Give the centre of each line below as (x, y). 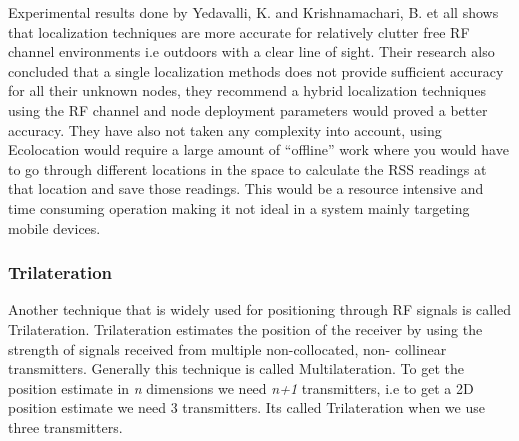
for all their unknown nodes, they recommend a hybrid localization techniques (247, 90)
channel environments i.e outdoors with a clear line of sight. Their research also (251, 51)
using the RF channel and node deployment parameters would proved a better (248, 109)
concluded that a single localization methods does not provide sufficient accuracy (256, 70)
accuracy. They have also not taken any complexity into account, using (225, 129)
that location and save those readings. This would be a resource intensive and (246, 188)
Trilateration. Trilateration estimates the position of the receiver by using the (245, 328)
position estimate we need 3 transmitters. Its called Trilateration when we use (246, 407)
